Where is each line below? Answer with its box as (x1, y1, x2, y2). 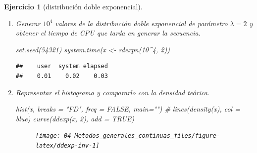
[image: (35, 132, 60, 140)
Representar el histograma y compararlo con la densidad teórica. (15, 87, 210, 97)
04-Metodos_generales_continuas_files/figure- (64, 132, 220, 140)
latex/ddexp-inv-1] (35, 142, 100, 149)
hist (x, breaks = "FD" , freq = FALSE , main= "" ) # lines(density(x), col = (15, 104, 240, 114)
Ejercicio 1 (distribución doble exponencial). (4, 1, 143, 11)
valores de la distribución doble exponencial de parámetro (55, 18, 228, 28)
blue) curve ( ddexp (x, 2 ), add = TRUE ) (15, 113, 134, 123)
